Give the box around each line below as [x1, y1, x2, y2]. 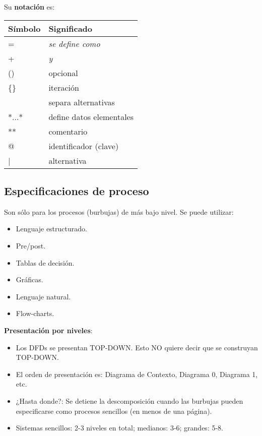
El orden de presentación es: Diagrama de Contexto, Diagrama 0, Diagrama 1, [16, 368, 258, 379]
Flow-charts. [16, 308, 54, 319]
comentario [48, 125, 88, 137]
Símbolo [8, 22, 41, 34]
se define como [48, 37, 100, 49]
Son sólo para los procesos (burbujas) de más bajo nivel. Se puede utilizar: [4, 206, 234, 217]
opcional [48, 67, 78, 79]
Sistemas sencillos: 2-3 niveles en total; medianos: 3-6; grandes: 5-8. [16, 422, 223, 433]
